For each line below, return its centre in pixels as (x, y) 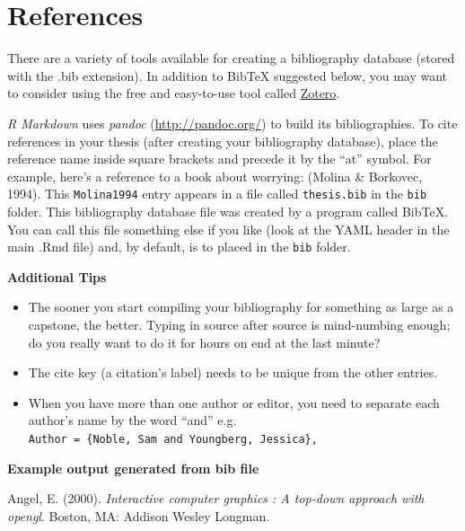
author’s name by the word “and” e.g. (132, 420)
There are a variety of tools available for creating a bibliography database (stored (231, 58)
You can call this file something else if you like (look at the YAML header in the (228, 229)
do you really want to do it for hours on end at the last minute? (204, 342)
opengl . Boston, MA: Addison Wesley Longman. (139, 515)
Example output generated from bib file (133, 468)
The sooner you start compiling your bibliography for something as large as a (241, 307)
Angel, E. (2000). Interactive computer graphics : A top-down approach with (216, 498)
